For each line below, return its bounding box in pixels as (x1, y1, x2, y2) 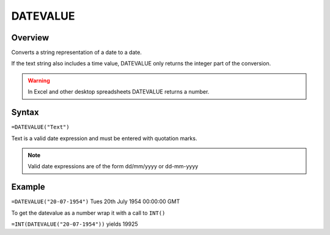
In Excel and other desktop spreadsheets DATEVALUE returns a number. (28, 88, 210, 95)
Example (11, 182, 45, 192)
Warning (28, 76, 50, 84)
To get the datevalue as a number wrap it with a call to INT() (11, 209, 166, 217)
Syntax (11, 107, 39, 117)
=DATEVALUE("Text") (11, 124, 70, 131)
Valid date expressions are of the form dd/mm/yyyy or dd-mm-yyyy (28, 163, 199, 170)
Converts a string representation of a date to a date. (11, 49, 142, 56)
